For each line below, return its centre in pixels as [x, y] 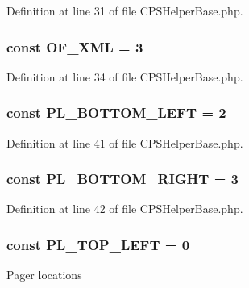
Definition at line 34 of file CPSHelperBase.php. [125, 76]
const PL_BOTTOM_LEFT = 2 [116, 113]
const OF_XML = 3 [75, 46]
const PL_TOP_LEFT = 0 [98, 244]
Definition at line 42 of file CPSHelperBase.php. [125, 209]
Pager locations [44, 275]
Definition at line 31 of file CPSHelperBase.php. [125, 10]
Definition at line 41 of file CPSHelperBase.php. [125, 142]
